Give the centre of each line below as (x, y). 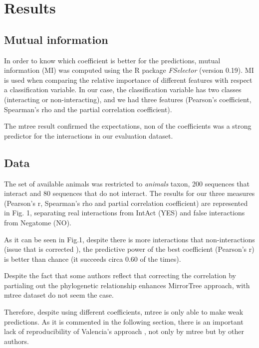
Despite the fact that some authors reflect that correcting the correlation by (120, 275)
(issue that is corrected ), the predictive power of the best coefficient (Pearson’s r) (129, 249)
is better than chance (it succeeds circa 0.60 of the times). (93, 259)
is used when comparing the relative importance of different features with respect (128, 80)
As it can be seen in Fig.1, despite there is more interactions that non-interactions (129, 239)
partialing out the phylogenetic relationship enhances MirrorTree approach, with (127, 285)
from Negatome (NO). (38, 222)
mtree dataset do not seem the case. (59, 295)
